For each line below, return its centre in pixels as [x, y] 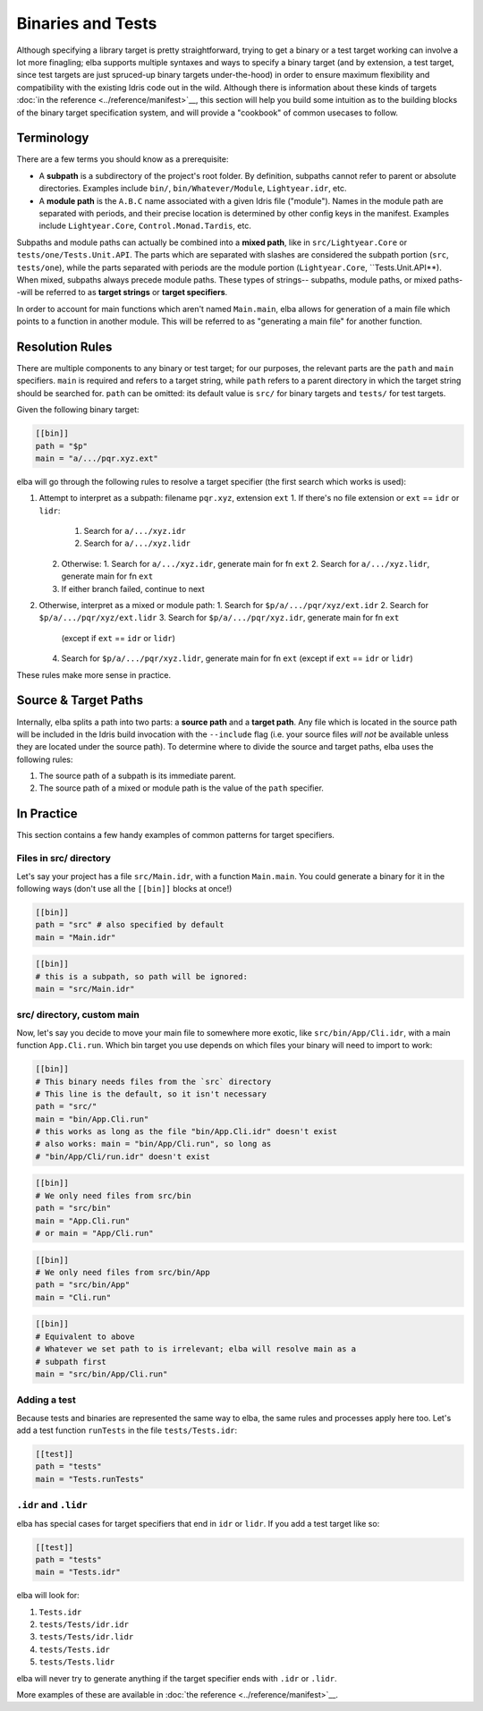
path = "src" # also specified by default [130, 925]
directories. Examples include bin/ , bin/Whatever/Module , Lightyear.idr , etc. [193, 189]
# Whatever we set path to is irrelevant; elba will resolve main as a [196, 1349]
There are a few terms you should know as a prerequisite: [123, 159]
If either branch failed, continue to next [133, 589]
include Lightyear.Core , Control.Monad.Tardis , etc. [145, 226]
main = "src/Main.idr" [85, 989]
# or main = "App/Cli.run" [94, 1233]
